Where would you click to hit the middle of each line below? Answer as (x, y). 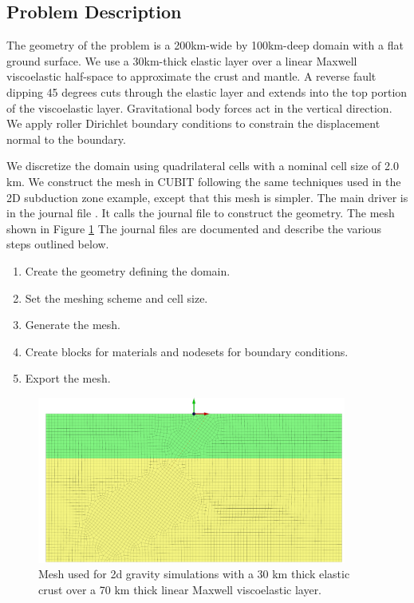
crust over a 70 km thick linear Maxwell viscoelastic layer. (180, 589)
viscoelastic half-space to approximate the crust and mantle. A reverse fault (191, 76)
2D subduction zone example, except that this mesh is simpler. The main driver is (207, 197)
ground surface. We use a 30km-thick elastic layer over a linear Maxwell (182, 60)
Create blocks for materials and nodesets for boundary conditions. (187, 351)
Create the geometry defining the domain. (128, 270)
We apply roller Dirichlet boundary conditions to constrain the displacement (193, 123)
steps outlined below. (58, 244)
